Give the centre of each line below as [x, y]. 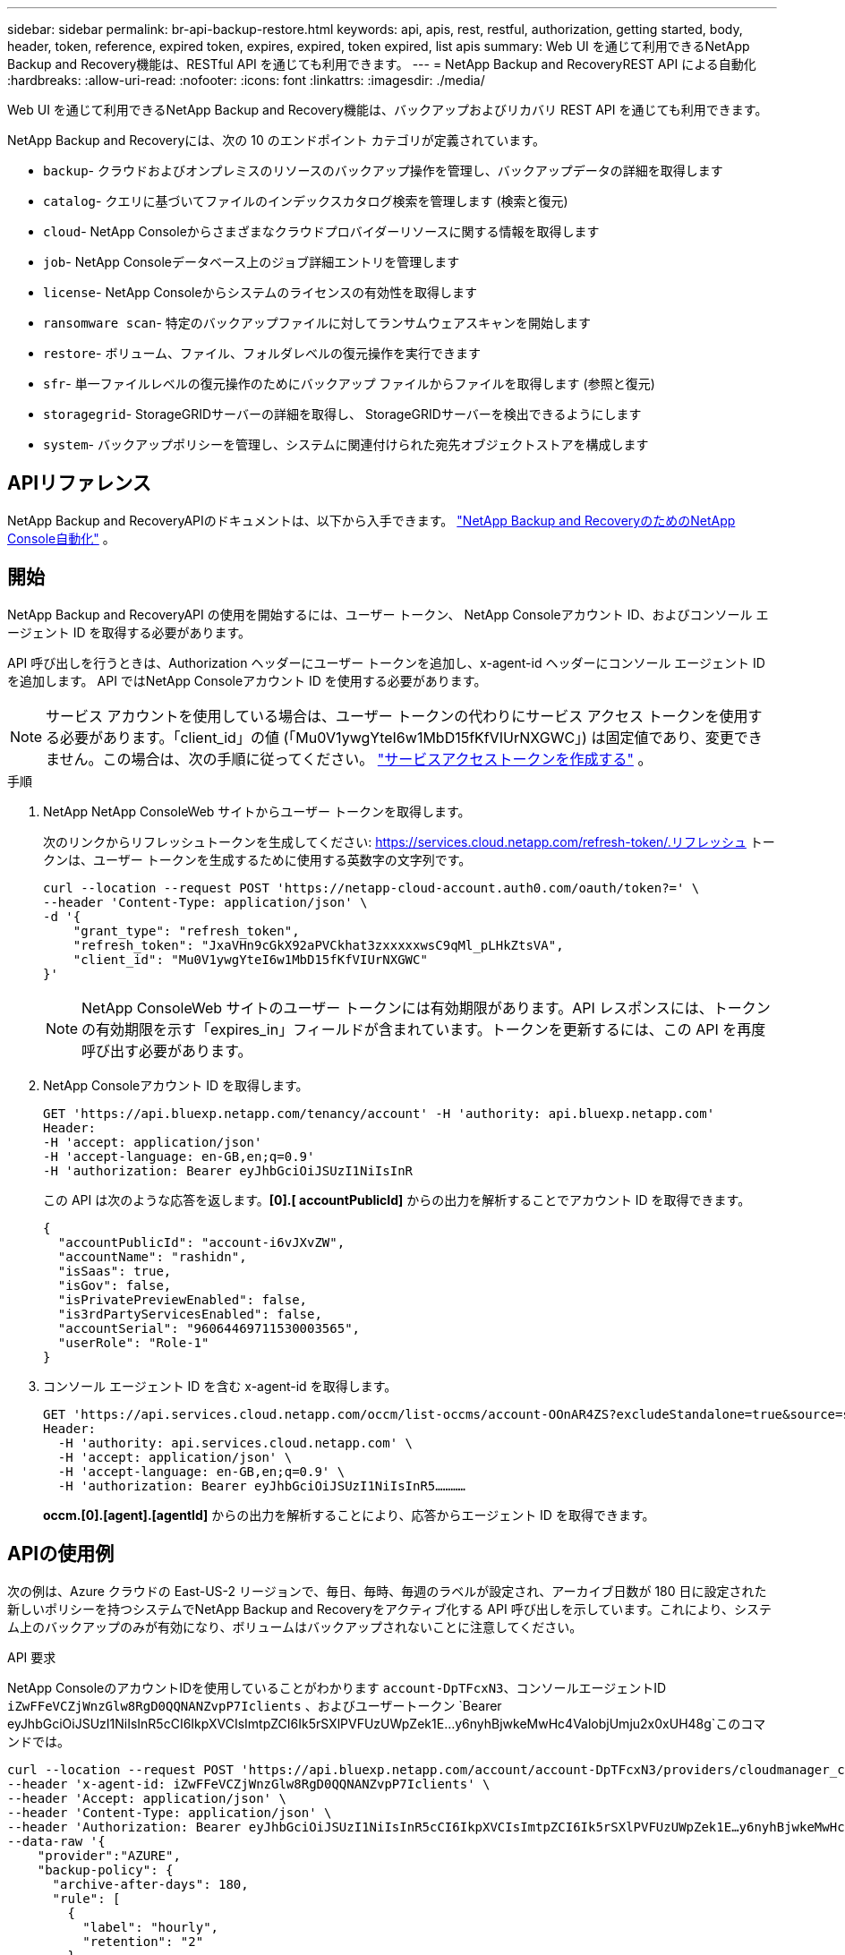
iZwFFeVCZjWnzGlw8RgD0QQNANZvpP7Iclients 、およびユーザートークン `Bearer [255, 1705]
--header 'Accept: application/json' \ [147, 1798]
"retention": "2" [143, 1941]
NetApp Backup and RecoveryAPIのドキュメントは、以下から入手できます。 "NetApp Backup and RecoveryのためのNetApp [371, 520]
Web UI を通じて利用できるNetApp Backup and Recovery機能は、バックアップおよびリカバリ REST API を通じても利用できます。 [388, 110]
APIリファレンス [79, 483]
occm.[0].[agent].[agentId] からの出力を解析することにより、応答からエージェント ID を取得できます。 [349, 1515]
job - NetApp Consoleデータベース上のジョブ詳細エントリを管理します [252, 262]
